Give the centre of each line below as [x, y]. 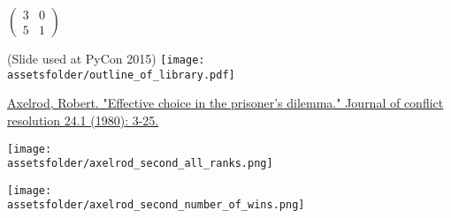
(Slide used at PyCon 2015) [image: [106, 58]
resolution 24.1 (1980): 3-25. [83, 120]
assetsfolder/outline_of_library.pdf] [121, 75]
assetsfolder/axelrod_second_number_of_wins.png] [156, 205]
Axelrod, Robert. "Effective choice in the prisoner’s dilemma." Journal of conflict [225, 103]
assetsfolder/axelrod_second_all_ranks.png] [140, 164]
